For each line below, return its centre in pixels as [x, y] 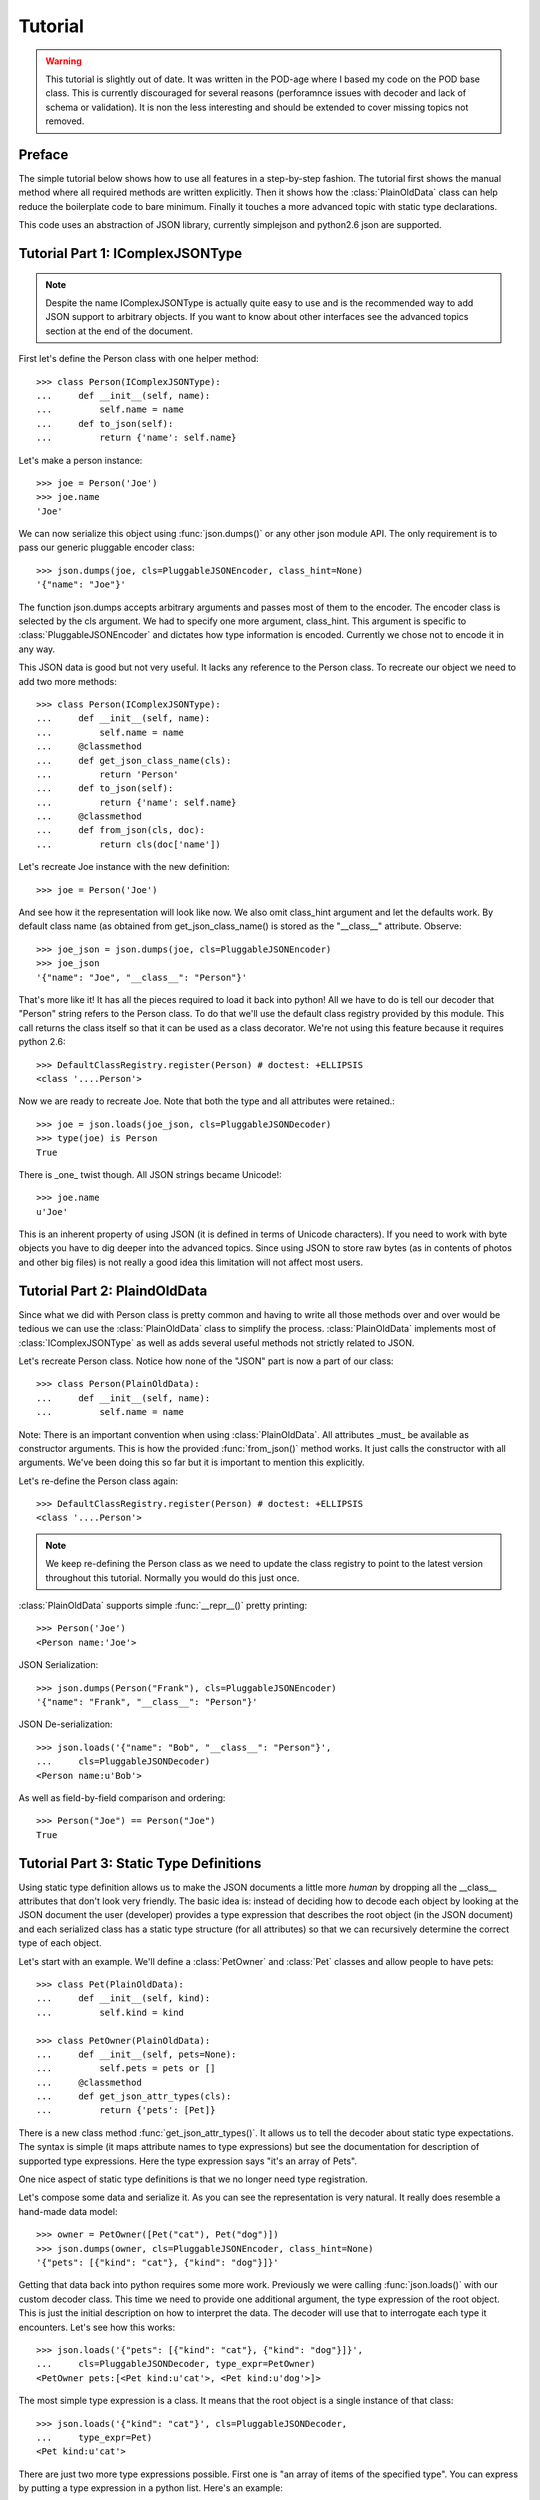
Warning [63, 61]
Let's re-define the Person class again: [98, 1481]
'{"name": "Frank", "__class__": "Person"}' [147, 1701]
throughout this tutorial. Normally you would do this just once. [172, 1577]
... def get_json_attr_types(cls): [134, 2096]
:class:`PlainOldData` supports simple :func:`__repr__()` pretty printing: [163, 1606]
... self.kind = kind [110, 2012]
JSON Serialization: [58, 1665]
